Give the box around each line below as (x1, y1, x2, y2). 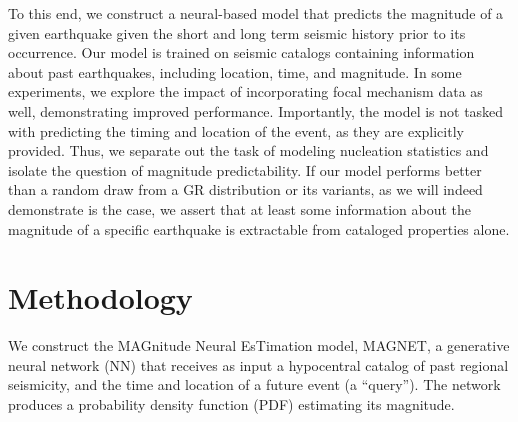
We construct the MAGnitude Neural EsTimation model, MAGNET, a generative (8, 335, 510, 356)
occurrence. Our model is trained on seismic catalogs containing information (8, 42, 475, 63)
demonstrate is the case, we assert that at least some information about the (8, 198, 471, 219)
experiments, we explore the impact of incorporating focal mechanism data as (8, 81, 483, 102)
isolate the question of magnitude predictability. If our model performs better (8, 159, 482, 180)
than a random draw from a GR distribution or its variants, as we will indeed (8, 179, 483, 200)
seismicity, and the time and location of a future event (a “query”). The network (8, 374, 501, 395)
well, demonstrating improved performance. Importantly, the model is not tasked (8, 100, 504, 121)
